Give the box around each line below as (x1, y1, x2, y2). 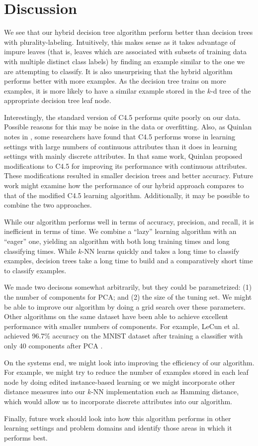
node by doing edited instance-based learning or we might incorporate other (4, 376, 235, 387)
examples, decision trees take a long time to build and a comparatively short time (4, 255, 253, 266)
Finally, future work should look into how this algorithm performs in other (4, 413, 231, 423)
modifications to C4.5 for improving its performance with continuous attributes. (4, 160, 247, 171)
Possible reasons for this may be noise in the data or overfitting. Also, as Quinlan (4, 121, 252, 132)
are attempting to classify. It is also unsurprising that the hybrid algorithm (4, 66, 233, 76)
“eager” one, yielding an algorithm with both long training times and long (4, 236, 230, 246)
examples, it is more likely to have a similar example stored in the (4, 85, 205, 96)
